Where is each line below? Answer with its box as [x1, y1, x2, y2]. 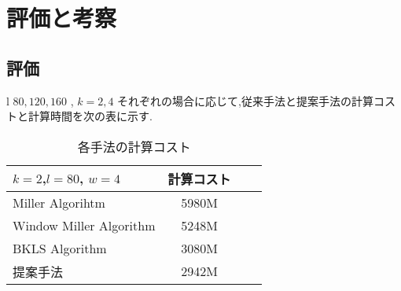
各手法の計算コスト [77, 137, 191, 156]
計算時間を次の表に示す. [28, 108, 153, 124]
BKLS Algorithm [13, 238, 107, 257]
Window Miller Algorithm [13, 215, 156, 234]
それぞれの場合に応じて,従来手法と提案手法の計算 [117, 92, 373, 109]
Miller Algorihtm [13, 193, 105, 212]
